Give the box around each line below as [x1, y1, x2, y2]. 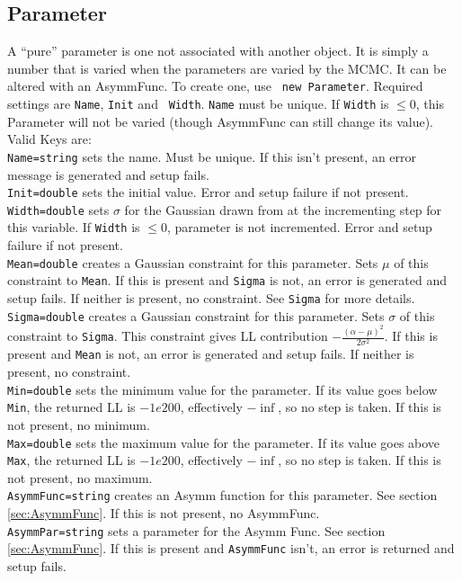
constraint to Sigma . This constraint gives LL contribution [7, 326, 328, 345]
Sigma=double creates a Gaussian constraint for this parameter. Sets [7, 306, 385, 325]
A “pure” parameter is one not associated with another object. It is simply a [7, 41, 429, 60]
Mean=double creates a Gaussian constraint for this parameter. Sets [7, 253, 378, 272]
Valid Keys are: [7, 130, 92, 148]
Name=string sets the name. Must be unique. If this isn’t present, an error [7, 147, 417, 165]
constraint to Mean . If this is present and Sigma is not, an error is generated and [7, 271, 448, 290]
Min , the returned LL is [7, 398, 136, 416]
